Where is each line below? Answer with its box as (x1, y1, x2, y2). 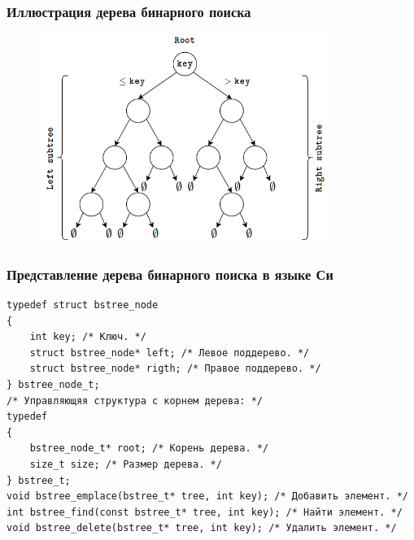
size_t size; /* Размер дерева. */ (29, 459, 222, 471)
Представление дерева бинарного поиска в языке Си (7, 263, 333, 284)
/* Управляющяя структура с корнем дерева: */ (7, 394, 263, 407)
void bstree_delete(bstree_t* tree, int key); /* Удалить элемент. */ (7, 522, 397, 534)
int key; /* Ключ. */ (29, 331, 146, 343)
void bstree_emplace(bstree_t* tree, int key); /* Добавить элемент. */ (7, 490, 408, 503)
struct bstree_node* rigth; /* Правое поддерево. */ (29, 363, 321, 375)
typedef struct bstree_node (7, 299, 159, 311)
